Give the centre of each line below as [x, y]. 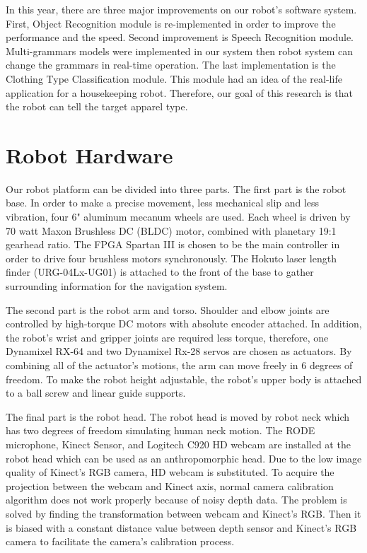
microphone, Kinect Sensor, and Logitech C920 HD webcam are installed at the [178, 444]
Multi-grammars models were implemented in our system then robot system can [179, 51]
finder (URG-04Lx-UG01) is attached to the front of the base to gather [160, 272]
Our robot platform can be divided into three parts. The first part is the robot [176, 188]
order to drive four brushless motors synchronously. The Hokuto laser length [171, 258]
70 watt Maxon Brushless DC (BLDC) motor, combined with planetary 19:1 [171, 230]
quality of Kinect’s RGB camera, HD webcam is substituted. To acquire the [170, 472]
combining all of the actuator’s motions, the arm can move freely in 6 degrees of [179, 365]
